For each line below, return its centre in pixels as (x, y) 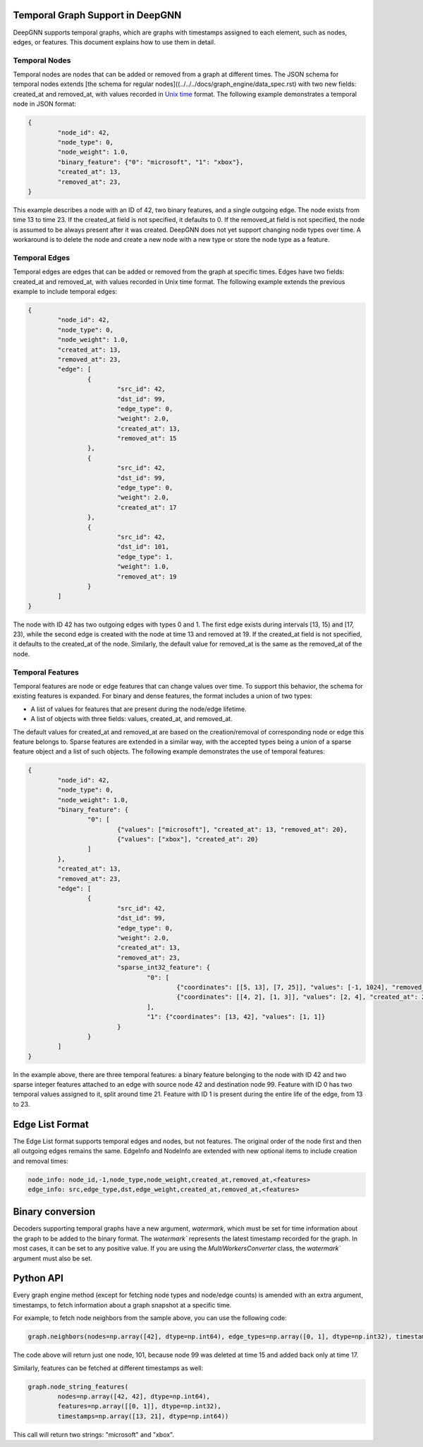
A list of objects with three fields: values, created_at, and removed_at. (131, 719)
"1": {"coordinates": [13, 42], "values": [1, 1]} (236, 1017)
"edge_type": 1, (145, 556)
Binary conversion (54, 1212)
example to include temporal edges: (65, 292)
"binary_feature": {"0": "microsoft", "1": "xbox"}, (151, 162)
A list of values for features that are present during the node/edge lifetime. (139, 709)
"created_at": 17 (147, 507)
